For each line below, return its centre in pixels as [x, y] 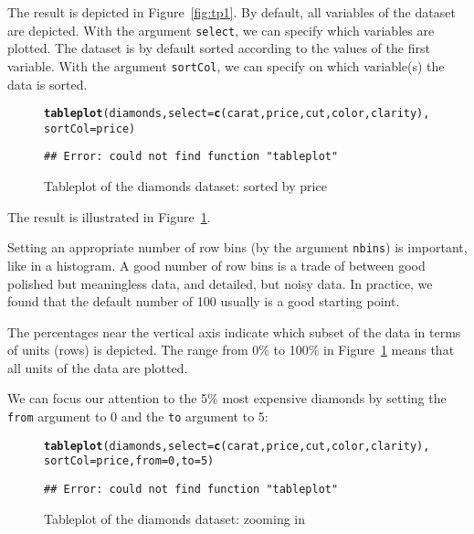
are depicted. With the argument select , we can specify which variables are [221, 30]
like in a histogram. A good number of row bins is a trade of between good [216, 265]
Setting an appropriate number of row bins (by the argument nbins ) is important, [237, 247]
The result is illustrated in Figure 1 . [109, 216]
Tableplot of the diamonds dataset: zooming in [175, 518]
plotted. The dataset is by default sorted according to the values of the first [219, 48]
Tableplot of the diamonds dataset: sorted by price [185, 186]
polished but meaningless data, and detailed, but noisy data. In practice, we [220, 283]
